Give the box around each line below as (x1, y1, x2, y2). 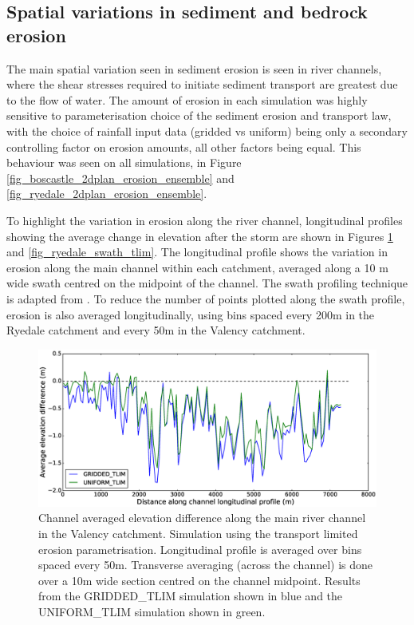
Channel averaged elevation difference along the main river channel (38, 509, 366, 526)
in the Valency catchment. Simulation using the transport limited (38, 524, 358, 541)
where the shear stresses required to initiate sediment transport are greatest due (6, 76, 398, 93)
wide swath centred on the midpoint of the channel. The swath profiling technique (6, 275, 408, 291)
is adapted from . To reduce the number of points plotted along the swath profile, (6, 290, 405, 307)
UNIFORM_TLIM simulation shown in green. (38, 603, 266, 619)
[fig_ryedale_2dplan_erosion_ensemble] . (6, 185, 207, 202)
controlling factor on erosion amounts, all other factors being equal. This (6, 138, 361, 155)
